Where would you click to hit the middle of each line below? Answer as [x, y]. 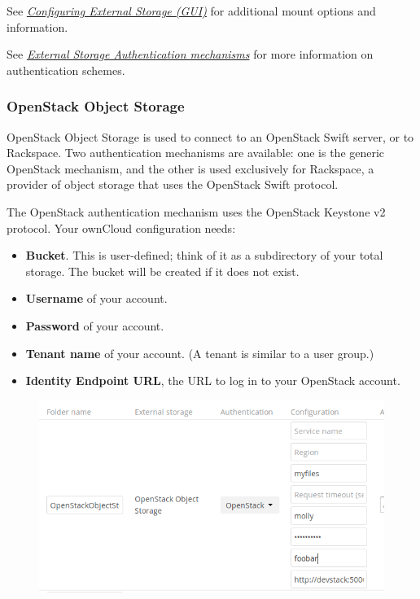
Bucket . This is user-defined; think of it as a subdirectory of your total [204, 255]
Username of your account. [96, 298]
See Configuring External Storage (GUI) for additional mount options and [191, 11]
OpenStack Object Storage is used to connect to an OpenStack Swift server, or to [210, 136]
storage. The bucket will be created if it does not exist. [162, 271]
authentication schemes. [66, 70]
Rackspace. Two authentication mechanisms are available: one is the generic [196, 153]
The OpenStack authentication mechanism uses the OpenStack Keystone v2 [196, 211]
